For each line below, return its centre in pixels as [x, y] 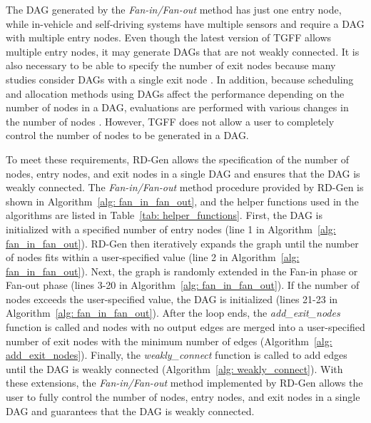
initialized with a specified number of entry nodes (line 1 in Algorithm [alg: [171, 229]
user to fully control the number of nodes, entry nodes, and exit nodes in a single [183, 397]
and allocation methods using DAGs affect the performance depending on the [175, 93]
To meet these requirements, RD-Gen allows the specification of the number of [178, 159]
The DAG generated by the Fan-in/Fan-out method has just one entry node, [174, 9]
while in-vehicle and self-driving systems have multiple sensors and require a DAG [185, 23]
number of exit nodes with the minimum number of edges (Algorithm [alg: [169, 341]
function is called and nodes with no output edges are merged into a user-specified [185, 327]
